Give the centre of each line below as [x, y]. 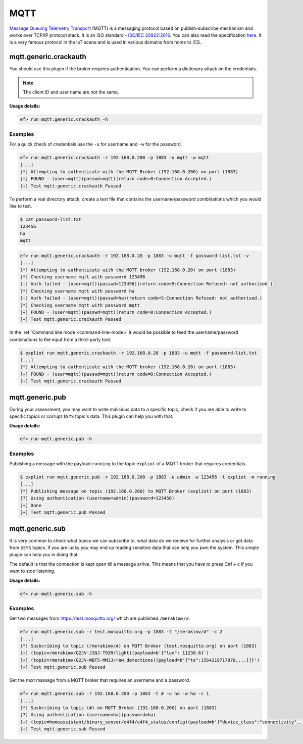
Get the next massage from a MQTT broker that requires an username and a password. [100, 680]
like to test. [21, 206]
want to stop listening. [32, 571]
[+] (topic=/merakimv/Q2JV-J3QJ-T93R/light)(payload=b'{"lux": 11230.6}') [115, 653]
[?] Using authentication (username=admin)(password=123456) [97, 498]
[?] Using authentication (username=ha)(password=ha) [88, 715]
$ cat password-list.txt [51, 219]
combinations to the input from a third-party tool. [60, 339]
